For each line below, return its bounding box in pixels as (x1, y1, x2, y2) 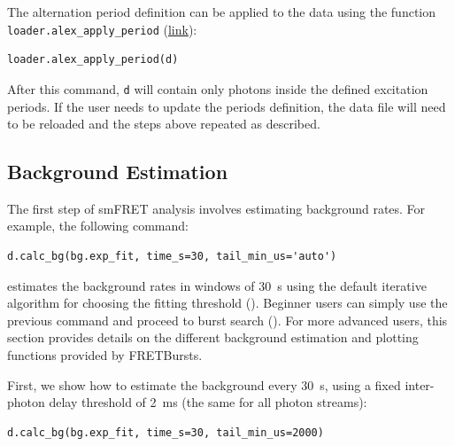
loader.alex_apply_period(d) (7, 53, 179, 67)
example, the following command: (7, 216, 189, 235)
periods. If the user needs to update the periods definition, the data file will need (7, 97, 446, 115)
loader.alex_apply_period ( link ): (7, 20, 197, 38)
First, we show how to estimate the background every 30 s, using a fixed (7, 375, 401, 394)
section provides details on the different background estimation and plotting (7, 328, 419, 347)
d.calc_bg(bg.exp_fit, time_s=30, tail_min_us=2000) (7, 426, 324, 439)
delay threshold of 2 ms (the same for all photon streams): (49, 393, 367, 411)
